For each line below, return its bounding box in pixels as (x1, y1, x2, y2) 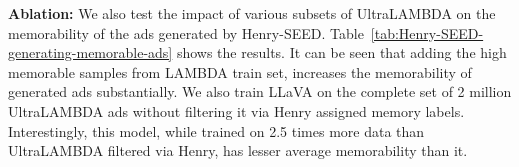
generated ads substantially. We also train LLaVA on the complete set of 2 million (8, 81, 512, 102)
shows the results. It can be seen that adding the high (176, 42, 507, 63)
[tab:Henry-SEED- (370, 22, 484, 43)
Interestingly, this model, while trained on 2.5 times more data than (8, 120, 425, 141)
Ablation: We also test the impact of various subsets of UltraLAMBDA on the (8, 3, 496, 23)
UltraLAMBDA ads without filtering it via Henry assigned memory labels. (8, 100, 465, 121)
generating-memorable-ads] (8, 42, 173, 63)
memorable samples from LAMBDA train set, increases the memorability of (8, 61, 472, 82)
